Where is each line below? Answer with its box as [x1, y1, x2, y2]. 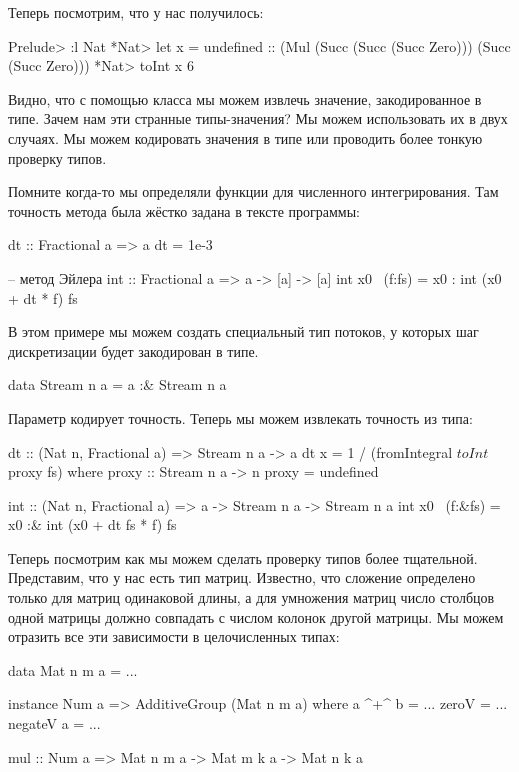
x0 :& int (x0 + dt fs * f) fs [8, 514, 177, 535]
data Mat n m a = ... [8, 659, 138, 680]
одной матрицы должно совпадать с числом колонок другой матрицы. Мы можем [8, 606, 504, 627]
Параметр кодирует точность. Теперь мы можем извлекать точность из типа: [8, 407, 473, 428]
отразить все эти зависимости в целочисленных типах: [8, 626, 340, 647]
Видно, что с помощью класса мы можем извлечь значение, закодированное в [8, 88, 482, 109]
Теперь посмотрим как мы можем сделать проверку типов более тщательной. [8, 547, 478, 568]
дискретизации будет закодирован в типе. [8, 340, 259, 361]
